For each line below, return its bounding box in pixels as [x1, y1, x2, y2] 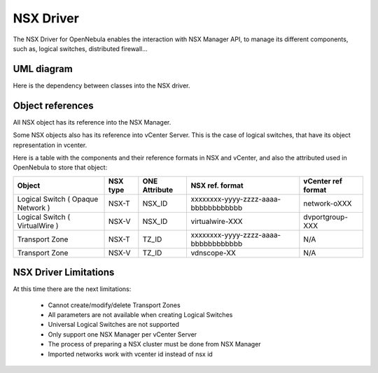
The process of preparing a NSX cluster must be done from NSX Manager [48, 340, 262, 349]
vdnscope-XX [190, 248, 237, 258]
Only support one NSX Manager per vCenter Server [48, 330, 197, 339]
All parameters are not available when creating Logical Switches [48, 311, 233, 318]
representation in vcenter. [13, 141, 87, 149]
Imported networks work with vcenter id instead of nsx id [48, 350, 213, 358]
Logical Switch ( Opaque [17, 194, 99, 204]
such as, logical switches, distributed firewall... [13, 44, 148, 52]
